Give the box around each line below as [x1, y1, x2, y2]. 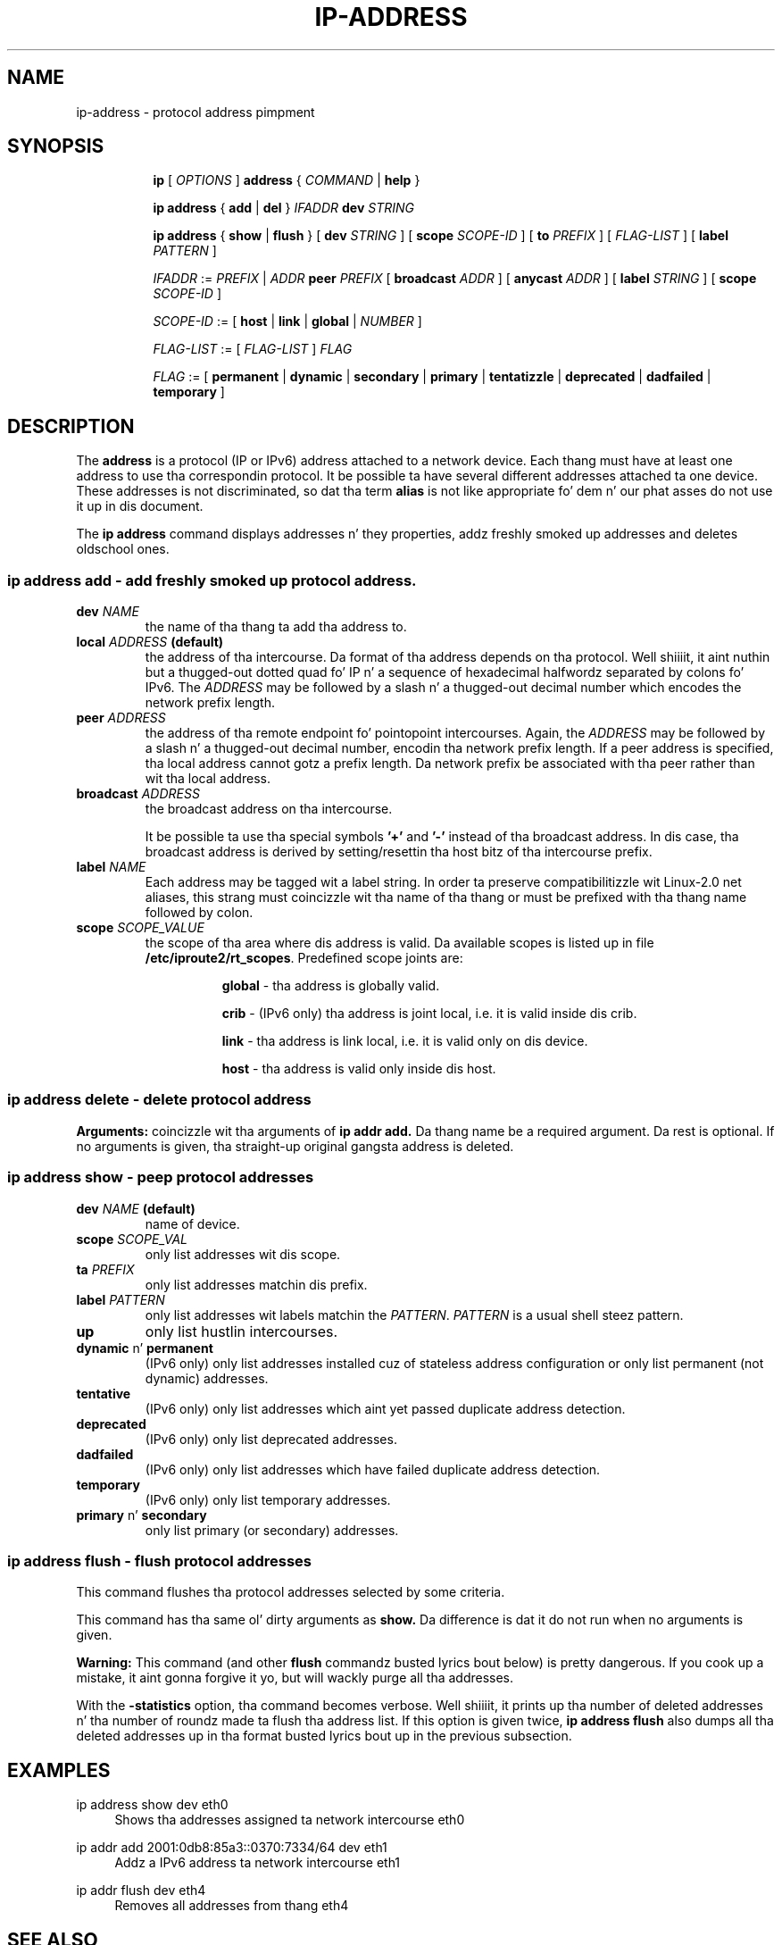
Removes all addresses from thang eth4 [114, 1898, 349, 1914]
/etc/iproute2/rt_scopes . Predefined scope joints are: [145, 950, 463, 966]
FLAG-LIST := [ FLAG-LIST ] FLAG [153, 341, 353, 357]
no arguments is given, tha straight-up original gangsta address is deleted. [76, 1138, 514, 1154]
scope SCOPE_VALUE [76, 920, 204, 936]
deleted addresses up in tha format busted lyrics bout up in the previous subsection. [76, 1728, 572, 1744]
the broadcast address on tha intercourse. [145, 801, 393, 817]
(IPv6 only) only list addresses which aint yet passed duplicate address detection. [145, 1400, 626, 1416]
